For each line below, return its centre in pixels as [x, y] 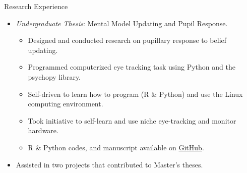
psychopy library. [54, 76]
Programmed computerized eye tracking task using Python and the [132, 67]
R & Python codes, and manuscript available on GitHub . [116, 147]
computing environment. [66, 104]
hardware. [43, 130]
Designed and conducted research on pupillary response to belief [127, 40]
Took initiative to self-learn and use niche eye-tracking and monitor [132, 120]
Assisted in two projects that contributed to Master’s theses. [109, 164]
